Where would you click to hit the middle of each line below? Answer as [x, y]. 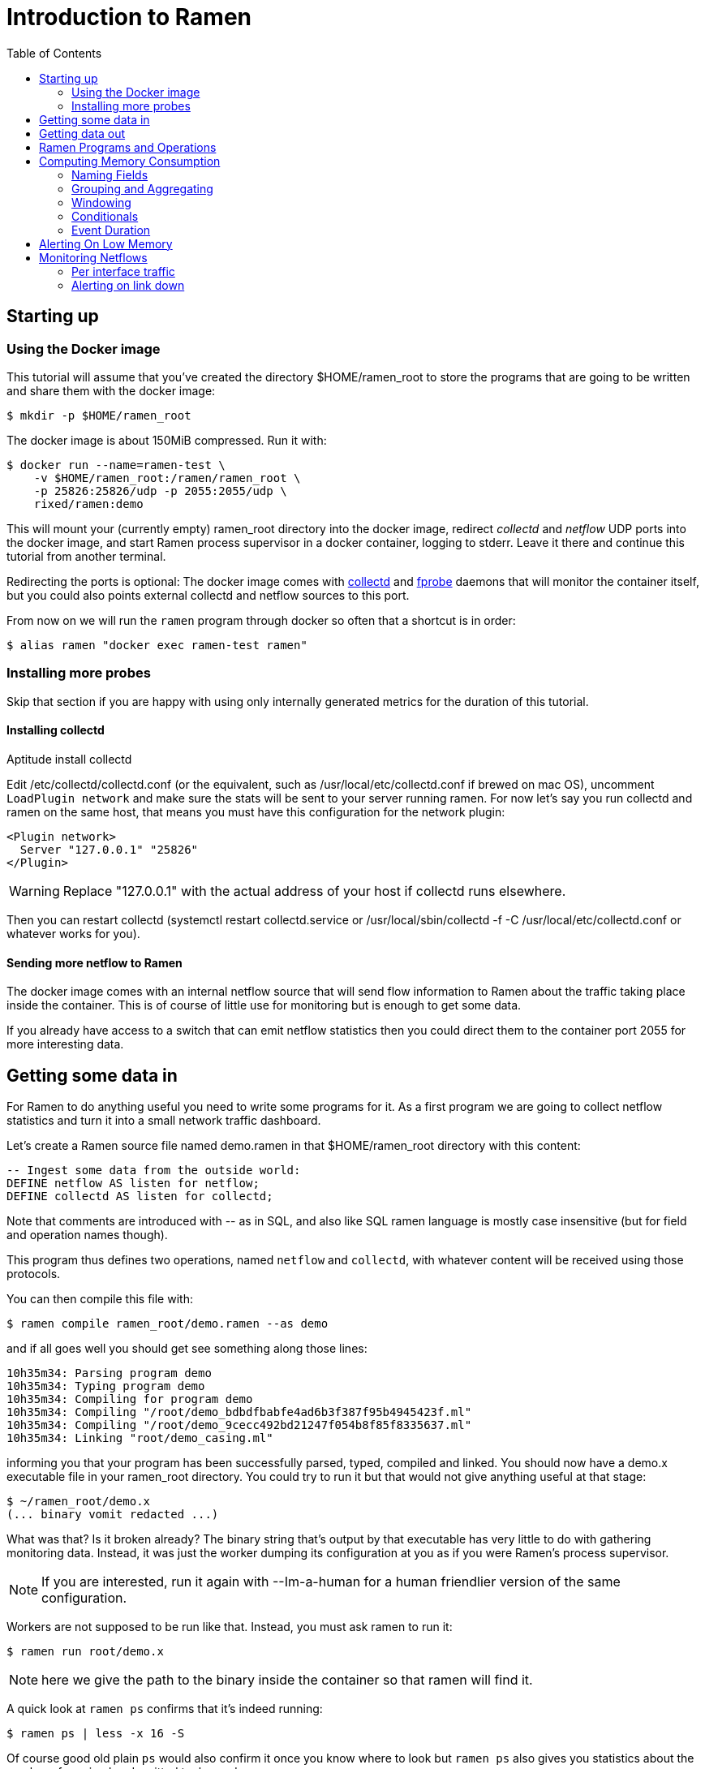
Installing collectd [56, 730]
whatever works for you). [73, 933]
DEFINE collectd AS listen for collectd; [140, 1196]
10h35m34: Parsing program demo [109, 1373]
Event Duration [111, 230]
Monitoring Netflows [93, 257]
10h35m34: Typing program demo [106, 1386]
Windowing [101, 202]
